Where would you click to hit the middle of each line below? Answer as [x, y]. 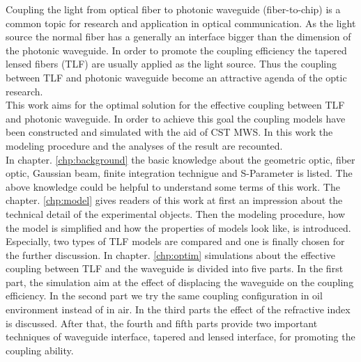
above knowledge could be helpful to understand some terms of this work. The [173, 186]
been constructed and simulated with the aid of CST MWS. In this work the [169, 132]
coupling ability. [40, 350]
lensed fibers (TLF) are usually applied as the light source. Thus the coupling [171, 64]
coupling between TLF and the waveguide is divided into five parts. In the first [175, 268]
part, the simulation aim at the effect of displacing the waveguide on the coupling [180, 282]
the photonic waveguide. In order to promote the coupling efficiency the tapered [176, 50]
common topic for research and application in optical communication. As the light [181, 23]
